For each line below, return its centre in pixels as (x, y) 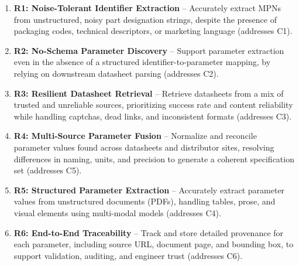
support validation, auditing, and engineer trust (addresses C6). (128, 255)
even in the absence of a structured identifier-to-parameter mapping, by (142, 62)
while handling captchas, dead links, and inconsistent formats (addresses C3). (153, 116)
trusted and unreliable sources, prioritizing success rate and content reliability (153, 105)
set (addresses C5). (48, 170)
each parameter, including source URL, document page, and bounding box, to (154, 244)
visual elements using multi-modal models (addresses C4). (117, 212)
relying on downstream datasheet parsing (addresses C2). (116, 73)
